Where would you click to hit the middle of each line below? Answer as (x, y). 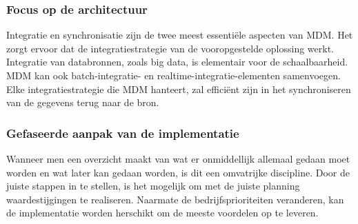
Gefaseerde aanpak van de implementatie (123, 133)
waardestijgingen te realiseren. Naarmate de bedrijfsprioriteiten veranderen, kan (175, 199)
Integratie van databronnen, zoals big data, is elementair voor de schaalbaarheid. (177, 62)
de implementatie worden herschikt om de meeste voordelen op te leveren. (162, 213)
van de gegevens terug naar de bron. (83, 102)
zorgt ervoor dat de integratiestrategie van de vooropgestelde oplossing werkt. (170, 48)
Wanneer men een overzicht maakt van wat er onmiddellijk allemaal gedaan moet (178, 159)
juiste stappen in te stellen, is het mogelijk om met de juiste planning (153, 186)
